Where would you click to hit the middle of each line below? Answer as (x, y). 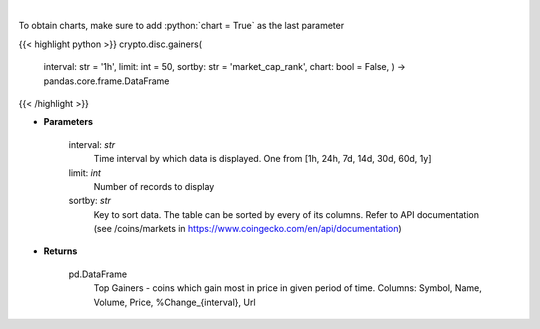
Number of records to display (154, 186)
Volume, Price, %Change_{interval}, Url (174, 302)
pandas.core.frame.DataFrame (106, 81)
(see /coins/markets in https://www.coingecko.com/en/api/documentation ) (247, 229)
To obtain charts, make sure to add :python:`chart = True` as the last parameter (181, 26)
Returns (60, 251)
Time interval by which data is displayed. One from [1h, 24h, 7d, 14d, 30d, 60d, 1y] (262, 159)
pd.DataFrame (98, 274)
